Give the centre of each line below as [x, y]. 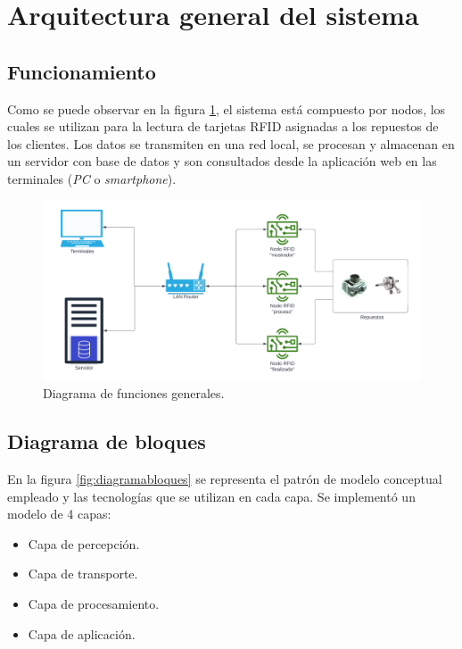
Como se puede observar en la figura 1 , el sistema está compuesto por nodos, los [227, 108]
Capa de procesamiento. [94, 603]
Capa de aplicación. [82, 633]
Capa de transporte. [83, 574]
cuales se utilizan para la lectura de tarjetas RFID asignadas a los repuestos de [223, 126]
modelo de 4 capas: [59, 514]
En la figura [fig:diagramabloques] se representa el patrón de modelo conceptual [225, 478]
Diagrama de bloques [107, 441]
